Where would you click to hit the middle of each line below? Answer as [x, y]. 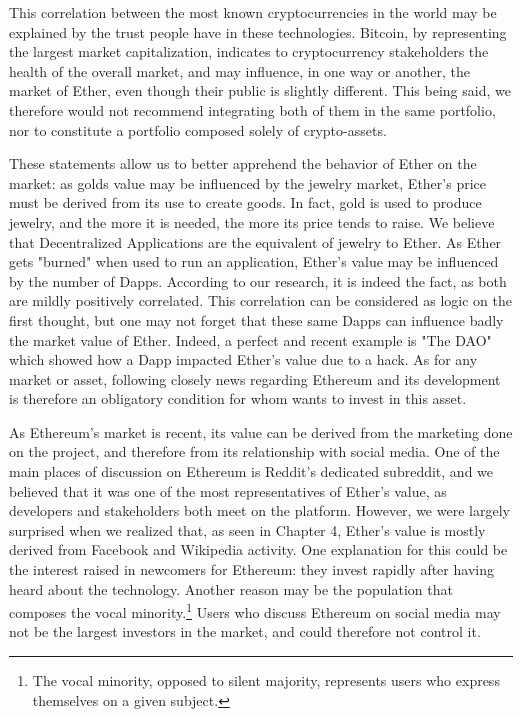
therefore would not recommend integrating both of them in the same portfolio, [252, 109]
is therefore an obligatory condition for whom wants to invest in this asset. [238, 398]
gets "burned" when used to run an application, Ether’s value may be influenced [254, 261]
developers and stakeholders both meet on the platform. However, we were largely [259, 510]
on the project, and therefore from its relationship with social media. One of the [254, 451]
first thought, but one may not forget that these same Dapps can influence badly [256, 319]
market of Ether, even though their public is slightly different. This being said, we [260, 90]
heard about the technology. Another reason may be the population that [231, 588]
